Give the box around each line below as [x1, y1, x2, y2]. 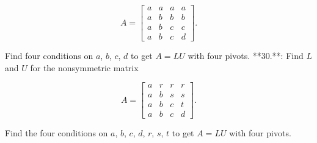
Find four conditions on [5, 49, 93, 62]
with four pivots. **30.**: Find [188, 49, 304, 62]
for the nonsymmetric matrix [30, 61, 139, 74]
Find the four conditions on [5, 127, 108, 139]
